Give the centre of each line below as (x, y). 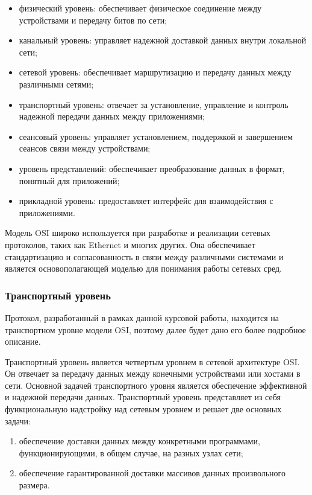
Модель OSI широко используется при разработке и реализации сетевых (138, 233)
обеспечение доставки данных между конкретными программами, (139, 441)
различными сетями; (56, 84)
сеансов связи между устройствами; (85, 148)
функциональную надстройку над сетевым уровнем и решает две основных (143, 409)
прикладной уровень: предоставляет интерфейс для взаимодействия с (146, 201)
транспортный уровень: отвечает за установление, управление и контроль (154, 104)
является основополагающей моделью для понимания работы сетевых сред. (143, 268)
